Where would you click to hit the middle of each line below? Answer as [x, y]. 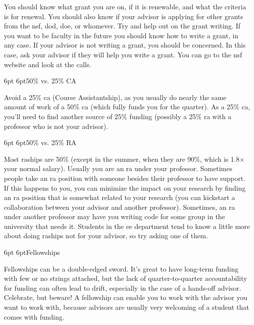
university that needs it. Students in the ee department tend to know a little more [127, 226]
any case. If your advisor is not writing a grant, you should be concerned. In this [125, 45]
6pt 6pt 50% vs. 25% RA [40, 142]
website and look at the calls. [48, 64]
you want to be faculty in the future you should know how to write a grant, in [121, 35]
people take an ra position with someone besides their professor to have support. [125, 178]
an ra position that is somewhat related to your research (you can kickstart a [120, 197]
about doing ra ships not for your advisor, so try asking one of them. [106, 236]
